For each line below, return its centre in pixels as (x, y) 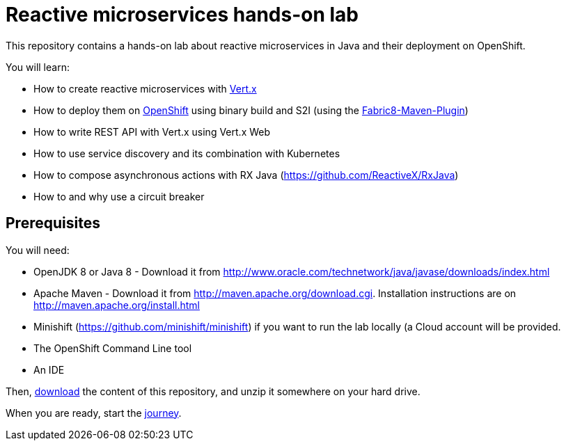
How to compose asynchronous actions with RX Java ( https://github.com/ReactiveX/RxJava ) (246, 175)
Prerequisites (53, 223)
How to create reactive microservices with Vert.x (145, 88)
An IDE (49, 369)
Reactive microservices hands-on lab (182, 15)
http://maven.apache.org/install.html (117, 305)
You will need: (38, 250)
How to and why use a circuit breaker (119, 196)
